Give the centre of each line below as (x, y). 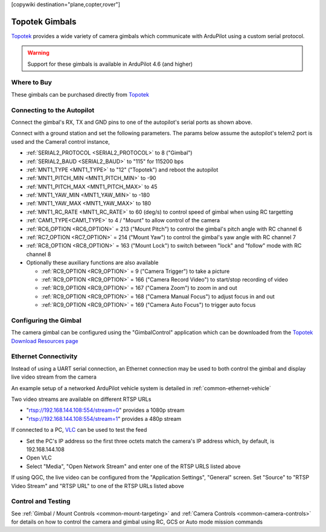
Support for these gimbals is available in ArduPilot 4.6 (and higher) (110, 64)
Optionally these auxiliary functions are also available (92, 263)
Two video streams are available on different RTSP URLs (81, 399)
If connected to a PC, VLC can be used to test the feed (79, 430)
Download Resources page (45, 341)
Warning (38, 53)
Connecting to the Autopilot (53, 110)
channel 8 (39, 254)
